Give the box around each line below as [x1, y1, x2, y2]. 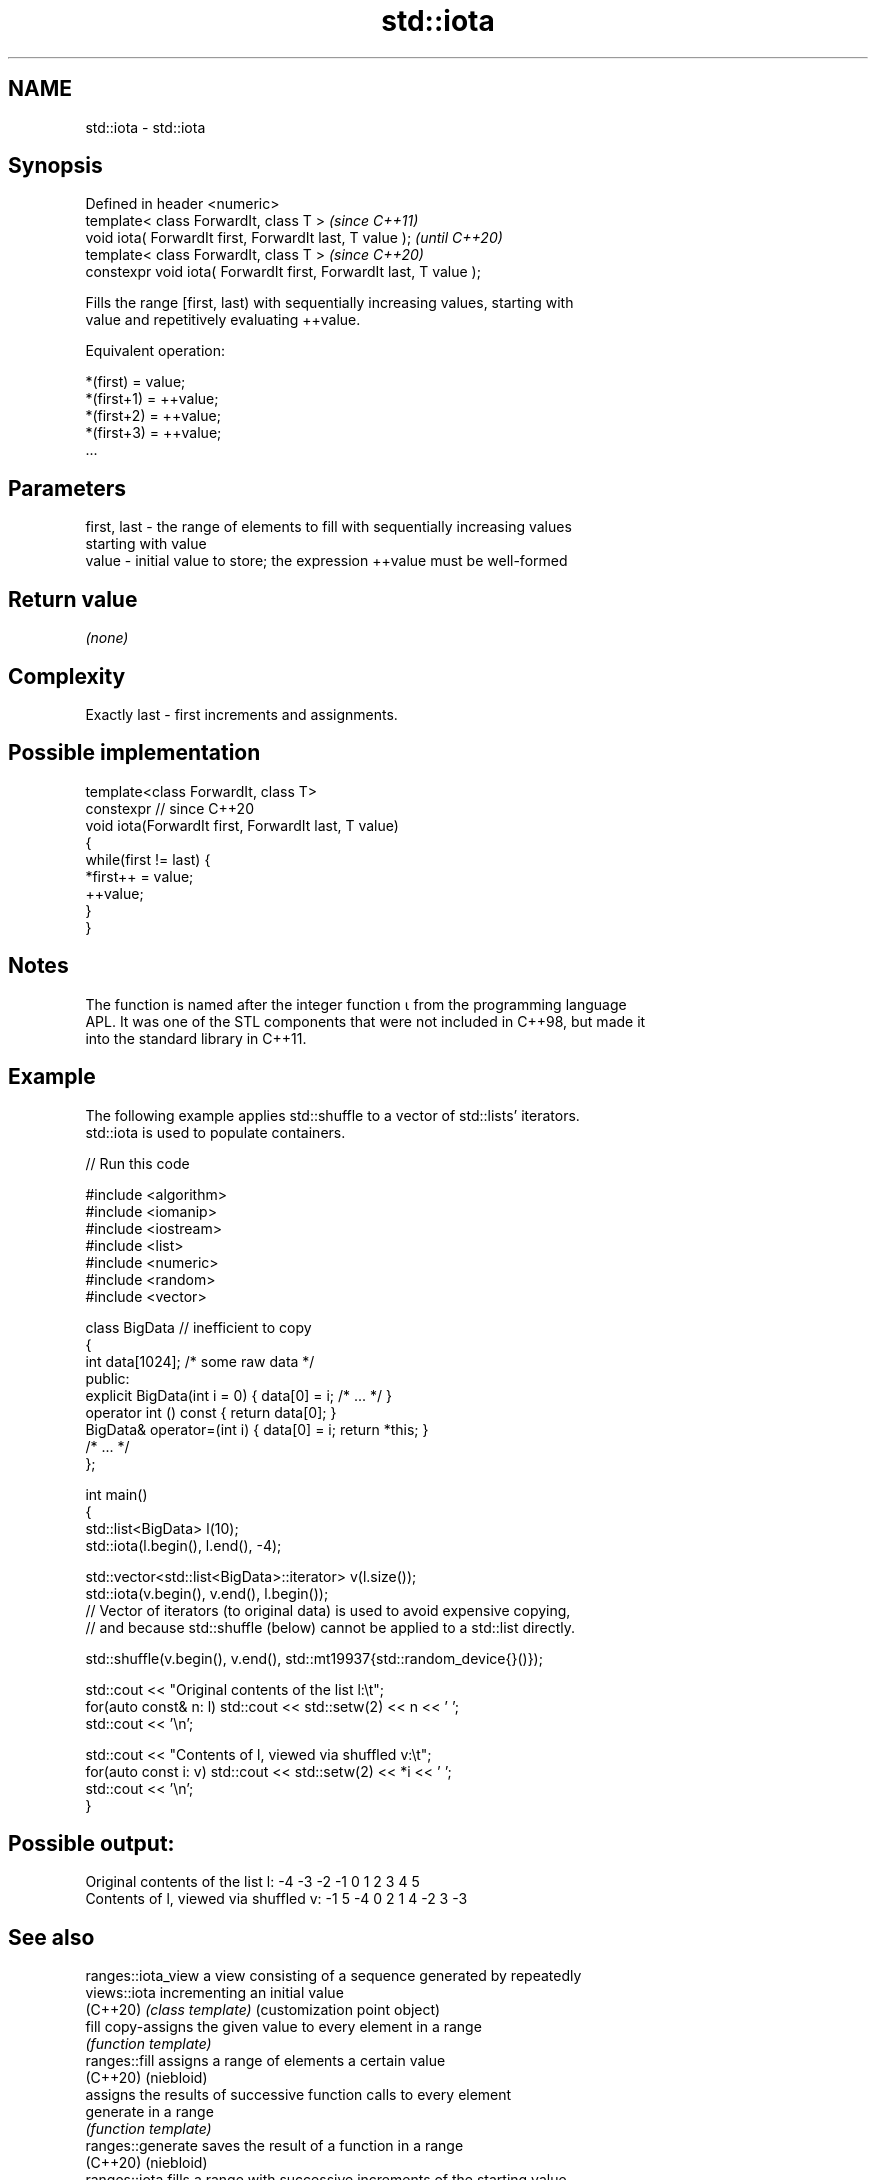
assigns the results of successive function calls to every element [85, 2086, 512, 2104]
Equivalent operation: [85, 342, 225, 360]
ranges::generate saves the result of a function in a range [85, 2137, 464, 2155]
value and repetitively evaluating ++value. [85, 311, 361, 329]
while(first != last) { [85, 850, 211, 868]
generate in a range [85, 2103, 214, 2121]
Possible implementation [8, 740, 261, 766]
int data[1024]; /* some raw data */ [85, 1352, 315, 1370]
